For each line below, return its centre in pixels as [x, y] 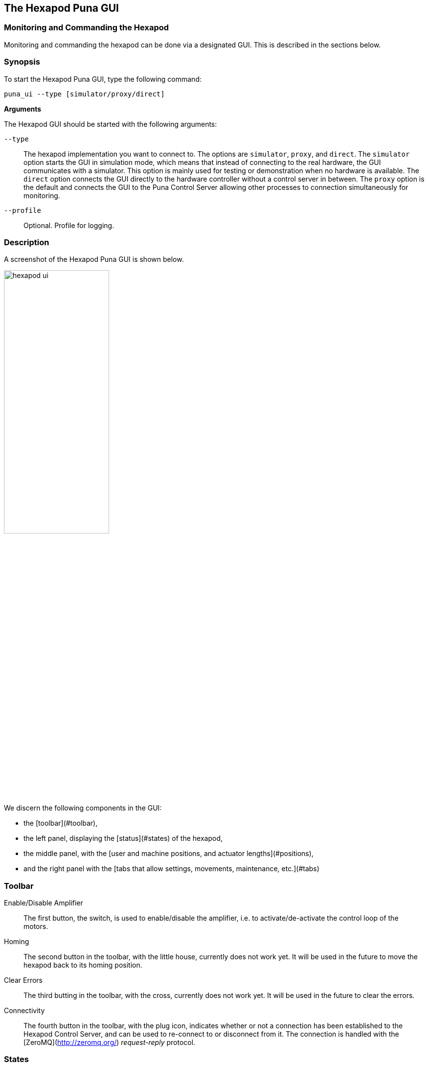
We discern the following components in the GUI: [83, 808]
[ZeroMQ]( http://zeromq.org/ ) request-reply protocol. [110, 1043]
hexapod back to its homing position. [83, 965]
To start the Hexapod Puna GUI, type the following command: [103, 79]
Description [27, 242]
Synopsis [22, 62]
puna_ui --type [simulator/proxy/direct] [84, 94]
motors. [36, 927]
